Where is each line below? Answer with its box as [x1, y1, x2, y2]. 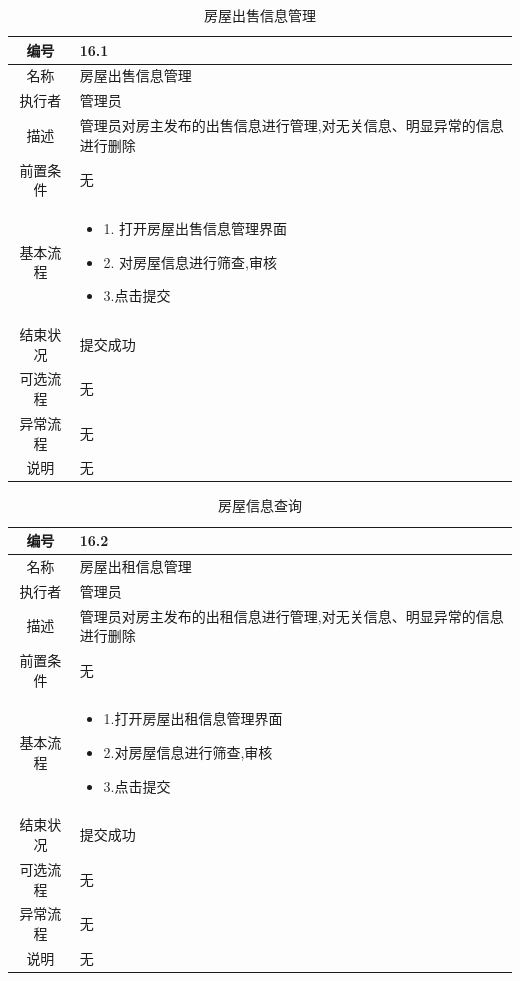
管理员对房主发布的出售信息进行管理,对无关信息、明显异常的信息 [79, 115, 504, 136]
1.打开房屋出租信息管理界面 [103, 708, 283, 729]
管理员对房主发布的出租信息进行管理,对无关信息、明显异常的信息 [79, 605, 504, 626]
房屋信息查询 [218, 495, 302, 516]
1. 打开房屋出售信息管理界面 [103, 218, 288, 238]
